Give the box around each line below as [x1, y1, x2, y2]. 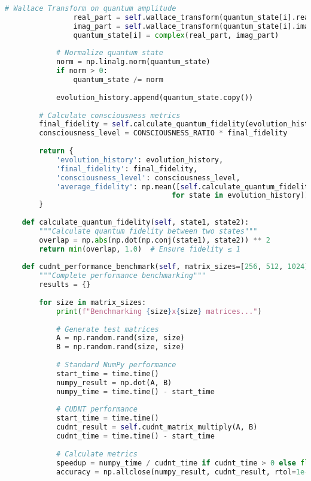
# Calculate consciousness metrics [39, 111, 181, 120]
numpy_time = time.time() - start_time [56, 387, 215, 396]
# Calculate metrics [56, 449, 138, 458]
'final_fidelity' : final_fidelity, [56, 164, 198, 173]
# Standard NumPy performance [56, 361, 176, 369]
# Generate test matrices [56, 325, 159, 334]
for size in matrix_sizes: [39, 298, 147, 307]
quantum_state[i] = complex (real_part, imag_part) [73, 31, 279, 40]
